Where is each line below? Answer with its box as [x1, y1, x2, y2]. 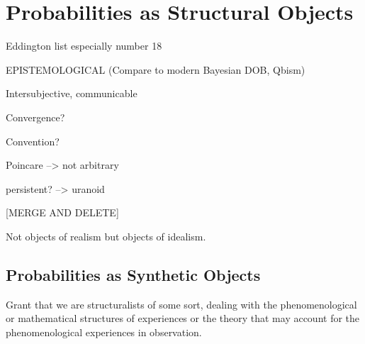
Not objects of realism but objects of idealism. [6, 228, 206, 243]
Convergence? [6, 109, 65, 124]
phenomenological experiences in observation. [6, 324, 202, 339]
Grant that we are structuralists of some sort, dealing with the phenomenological [6, 296, 357, 311]
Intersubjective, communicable [6, 86, 137, 101]
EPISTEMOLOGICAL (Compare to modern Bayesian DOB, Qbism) [6, 62, 305, 77]
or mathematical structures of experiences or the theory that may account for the [6, 311, 360, 326]
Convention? [6, 133, 60, 148]
